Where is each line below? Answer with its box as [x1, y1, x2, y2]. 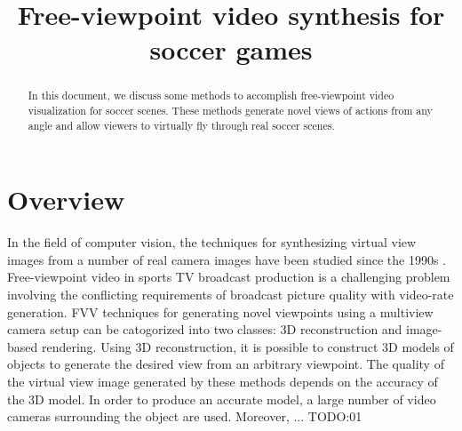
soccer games [149, 31, 313, 68]
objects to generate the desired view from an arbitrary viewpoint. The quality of [7, 355, 444, 373]
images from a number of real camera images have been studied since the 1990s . [7, 250, 446, 268]
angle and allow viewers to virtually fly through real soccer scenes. [28, 117, 335, 132]
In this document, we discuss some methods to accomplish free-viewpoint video [28, 88, 394, 103]
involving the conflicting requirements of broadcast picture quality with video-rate [7, 285, 454, 304]
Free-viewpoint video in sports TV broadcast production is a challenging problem [7, 267, 450, 286]
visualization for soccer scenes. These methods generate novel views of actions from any [28, 103, 433, 118]
